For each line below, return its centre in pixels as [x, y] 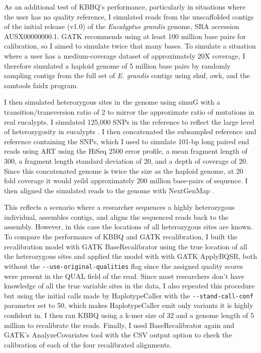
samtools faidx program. [41, 85]
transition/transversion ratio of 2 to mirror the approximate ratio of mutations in [129, 111]
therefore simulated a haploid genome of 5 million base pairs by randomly [117, 65]
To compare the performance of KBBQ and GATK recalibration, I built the [121, 237]
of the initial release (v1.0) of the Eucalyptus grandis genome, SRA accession [122, 26]
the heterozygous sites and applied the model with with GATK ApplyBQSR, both [131, 256]
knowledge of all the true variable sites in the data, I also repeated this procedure [129, 286]
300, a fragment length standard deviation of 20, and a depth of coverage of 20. [126, 160]
